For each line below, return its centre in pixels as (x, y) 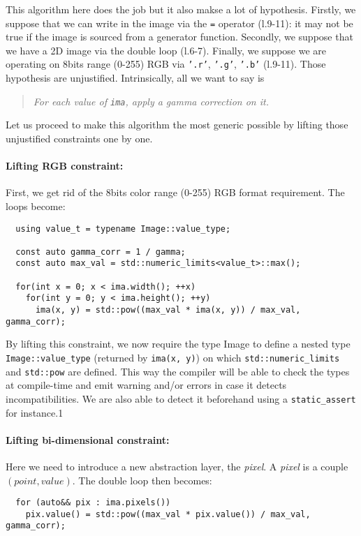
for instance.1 (35, 412)
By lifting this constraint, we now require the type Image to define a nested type (178, 344)
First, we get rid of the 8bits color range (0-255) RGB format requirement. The (175, 192)
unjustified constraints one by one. (79, 138)
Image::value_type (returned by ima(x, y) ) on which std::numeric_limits (173, 358)
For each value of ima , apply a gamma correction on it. (151, 101)
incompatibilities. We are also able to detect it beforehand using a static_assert (181, 398)
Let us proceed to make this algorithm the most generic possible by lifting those (177, 125)
